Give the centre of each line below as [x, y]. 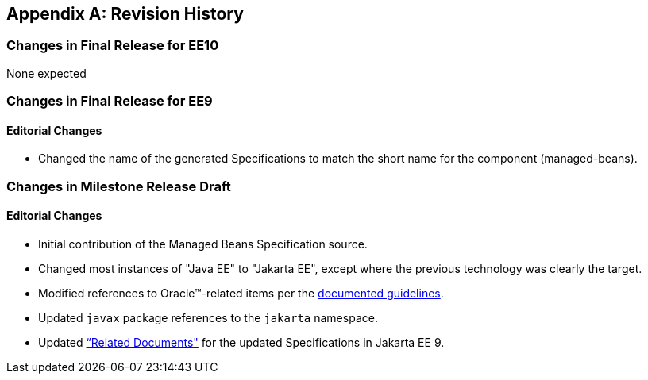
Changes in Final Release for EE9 [110, 101]
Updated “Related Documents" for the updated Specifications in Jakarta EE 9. [241, 342]
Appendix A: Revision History [125, 14]
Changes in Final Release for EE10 [113, 46]
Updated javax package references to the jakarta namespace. [208, 317]
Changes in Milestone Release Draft [119, 186]
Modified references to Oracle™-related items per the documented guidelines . [241, 293]
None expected [46, 73]
